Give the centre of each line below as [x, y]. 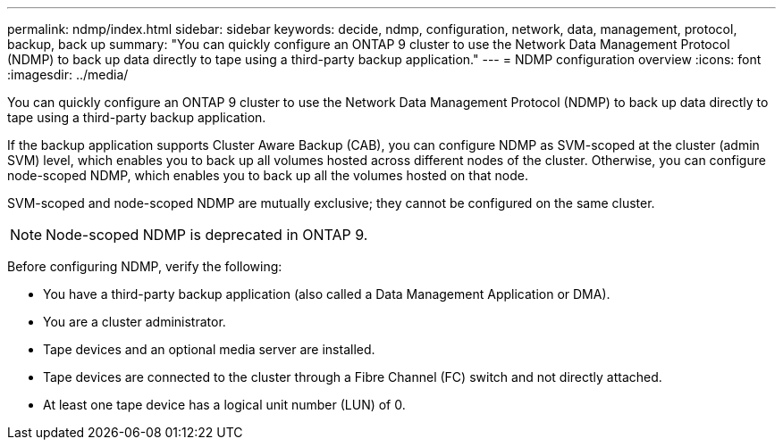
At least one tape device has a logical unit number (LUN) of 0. [224, 405]
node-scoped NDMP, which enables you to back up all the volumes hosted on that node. [268, 175]
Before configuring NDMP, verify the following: [145, 266]
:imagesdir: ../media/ [68, 74]
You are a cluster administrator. [135, 322]
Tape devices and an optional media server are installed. [209, 349]
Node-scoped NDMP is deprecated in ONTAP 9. [207, 235]
